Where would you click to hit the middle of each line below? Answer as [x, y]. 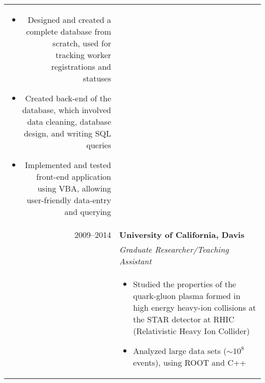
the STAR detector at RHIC [184, 319]
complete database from [69, 31]
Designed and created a [70, 20]
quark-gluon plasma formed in [187, 296]
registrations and [81, 66]
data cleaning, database [69, 121]
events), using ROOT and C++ [190, 362]
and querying [88, 212]
